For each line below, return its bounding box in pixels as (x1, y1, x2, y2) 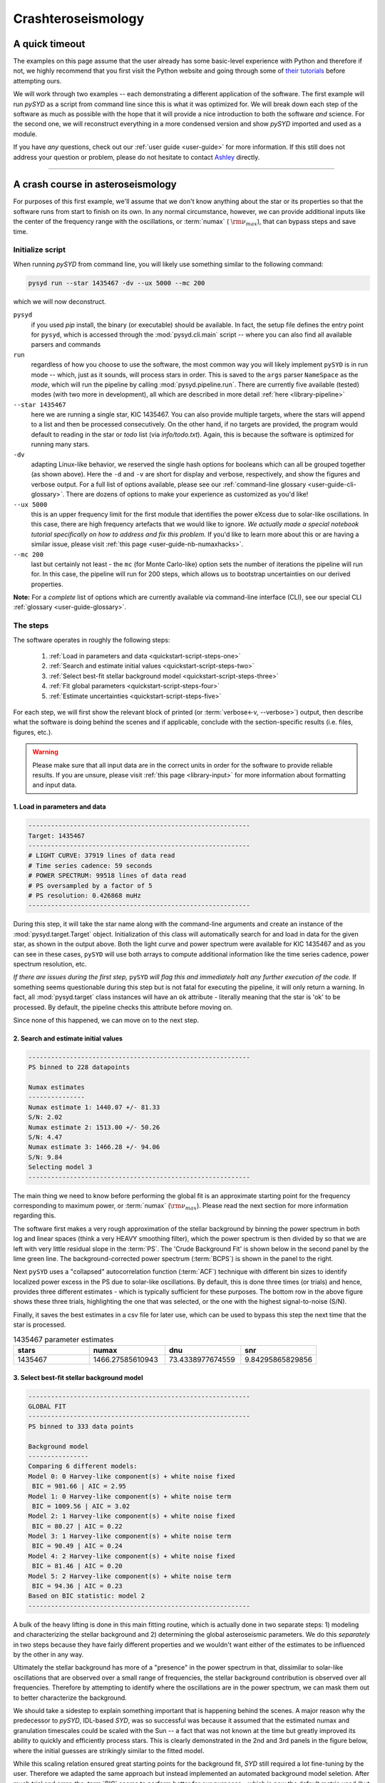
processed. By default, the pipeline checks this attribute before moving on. (13, 1003, 233, 1011)
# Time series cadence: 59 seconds (28, 862, 153, 869)
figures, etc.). (13, 727, 53, 736)
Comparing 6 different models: (28, 1462, 138, 1471)
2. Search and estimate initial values (13, 1034, 123, 1043)
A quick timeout (13, 38, 86, 50)
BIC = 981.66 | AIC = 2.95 (32, 1482, 126, 1491)
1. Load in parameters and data (13, 802, 106, 811)
